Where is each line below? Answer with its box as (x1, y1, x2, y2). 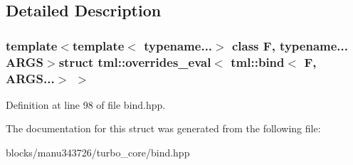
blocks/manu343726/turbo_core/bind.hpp (6, 145, 190, 160)
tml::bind (231, 53, 285, 70)
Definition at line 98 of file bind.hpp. (6, 97, 166, 112)
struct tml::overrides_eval (58, 53, 211, 70)
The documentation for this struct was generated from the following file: (6, 121, 321, 136)
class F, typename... (231, 36, 348, 54)
